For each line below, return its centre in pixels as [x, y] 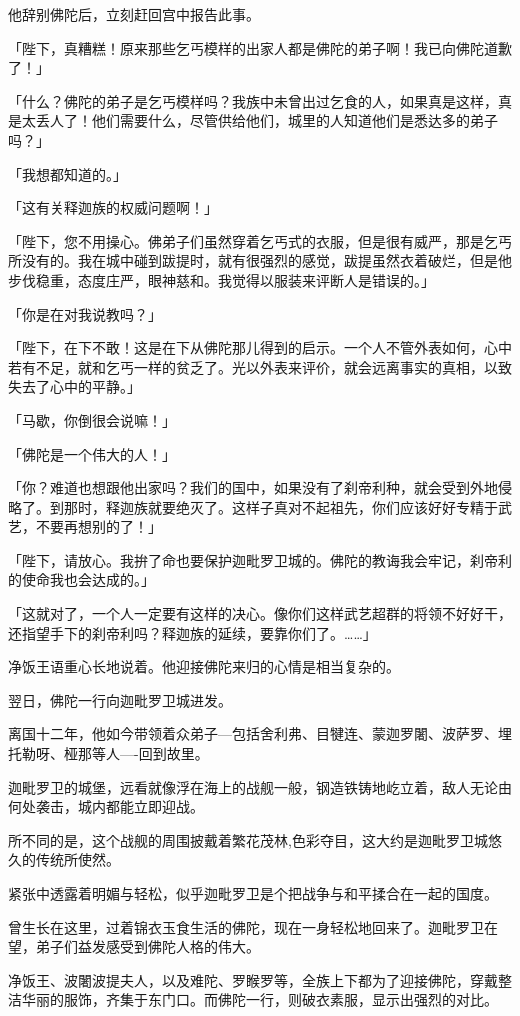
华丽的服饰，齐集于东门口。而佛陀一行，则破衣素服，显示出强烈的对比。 [259, 999]
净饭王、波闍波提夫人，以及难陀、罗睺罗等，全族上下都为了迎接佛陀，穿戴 [253, 979]
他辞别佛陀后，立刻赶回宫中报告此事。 [134, 14]
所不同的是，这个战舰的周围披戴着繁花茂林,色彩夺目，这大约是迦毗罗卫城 [248, 839]
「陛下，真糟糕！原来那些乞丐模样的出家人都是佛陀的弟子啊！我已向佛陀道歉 [260, 47]
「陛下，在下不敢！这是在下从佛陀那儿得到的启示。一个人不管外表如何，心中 [260, 347]
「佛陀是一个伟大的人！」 [92, 453]
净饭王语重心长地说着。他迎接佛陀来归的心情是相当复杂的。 [204, 666]
